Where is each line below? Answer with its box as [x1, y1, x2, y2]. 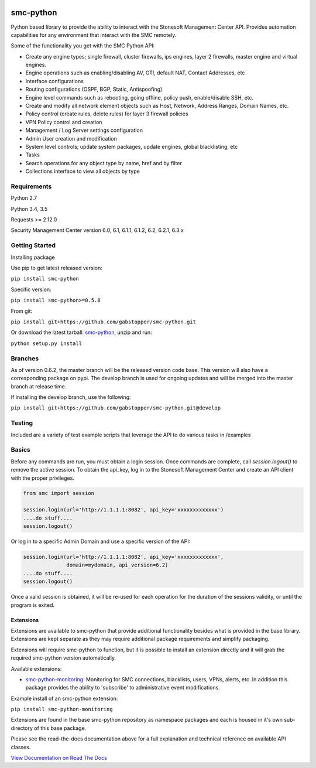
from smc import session [23, 490, 95, 497]
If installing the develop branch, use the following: [11, 394, 131, 401]
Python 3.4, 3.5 [11, 205, 48, 212]
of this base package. [34, 724, 87, 732]
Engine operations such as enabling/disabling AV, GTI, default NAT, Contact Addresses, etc [25, 69, 245, 76]
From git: [11, 308, 33, 315]
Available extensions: [11, 665, 62, 672]
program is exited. [11, 601, 55, 609]
